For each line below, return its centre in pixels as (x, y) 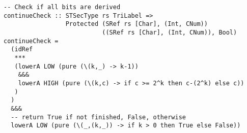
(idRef (22, 49)
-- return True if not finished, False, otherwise (98, 117)
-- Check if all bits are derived (62, 7)
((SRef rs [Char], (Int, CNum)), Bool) (170, 32)
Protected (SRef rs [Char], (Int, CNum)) (136, 24)
